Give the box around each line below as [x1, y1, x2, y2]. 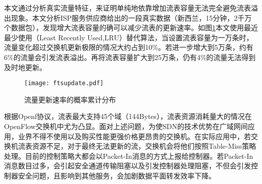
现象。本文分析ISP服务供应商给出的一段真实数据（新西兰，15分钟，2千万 [11, 12, 252, 23]
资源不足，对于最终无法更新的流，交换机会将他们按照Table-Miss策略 [32, 141, 256, 151]
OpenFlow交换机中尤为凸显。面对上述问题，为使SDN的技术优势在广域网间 [4, 121, 248, 131]
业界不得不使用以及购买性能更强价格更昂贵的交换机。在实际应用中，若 [18, 131, 251, 141]
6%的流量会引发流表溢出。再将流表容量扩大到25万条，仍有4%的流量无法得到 [4, 51, 256, 62]
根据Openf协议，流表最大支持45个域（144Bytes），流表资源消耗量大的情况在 [4, 111, 252, 121]
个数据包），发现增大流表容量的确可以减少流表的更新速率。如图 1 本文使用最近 [4, 22, 258, 33]
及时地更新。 [4, 62, 46, 72]
